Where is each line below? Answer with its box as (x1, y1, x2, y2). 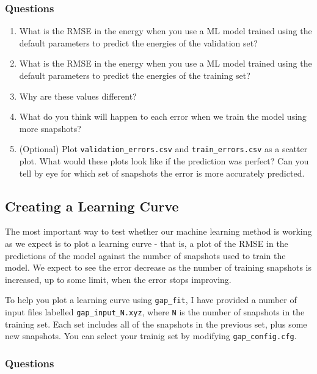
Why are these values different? (19, 89, 137, 102)
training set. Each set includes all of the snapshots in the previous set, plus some (5, 317, 307, 330)
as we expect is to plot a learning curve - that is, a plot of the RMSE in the (5, 237, 288, 250)
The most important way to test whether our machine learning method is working (5, 225, 312, 238)
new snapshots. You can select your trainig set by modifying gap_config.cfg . (5, 329, 297, 342)
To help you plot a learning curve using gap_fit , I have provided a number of (5, 293, 297, 306)
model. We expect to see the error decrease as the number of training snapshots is (5, 261, 312, 274)
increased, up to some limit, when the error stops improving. (5, 273, 231, 285)
